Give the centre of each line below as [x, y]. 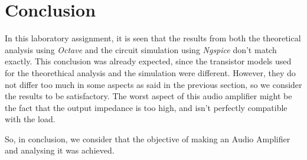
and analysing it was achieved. [60, 150]
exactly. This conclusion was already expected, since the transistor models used [148, 61]
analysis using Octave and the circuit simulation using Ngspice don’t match [141, 49]
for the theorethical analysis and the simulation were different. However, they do [150, 72]
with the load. [30, 119]
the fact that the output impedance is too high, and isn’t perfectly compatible [146, 107]
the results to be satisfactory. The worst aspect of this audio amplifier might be [148, 96]
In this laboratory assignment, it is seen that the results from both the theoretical [153, 38]
